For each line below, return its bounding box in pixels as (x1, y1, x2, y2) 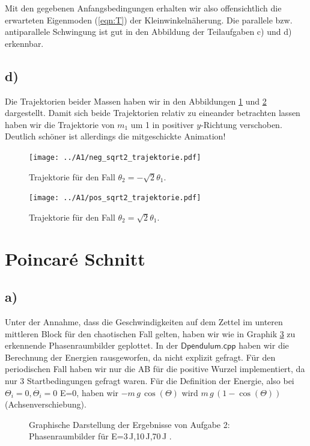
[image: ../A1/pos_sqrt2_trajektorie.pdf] (29, 194, 201, 203)
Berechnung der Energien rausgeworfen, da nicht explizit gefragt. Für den (5, 350, 276, 363)
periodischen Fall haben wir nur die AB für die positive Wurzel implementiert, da (5, 362, 305, 375)
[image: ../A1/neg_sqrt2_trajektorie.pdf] (29, 153, 201, 162)
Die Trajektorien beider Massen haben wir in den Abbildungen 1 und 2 (5, 94, 267, 107)
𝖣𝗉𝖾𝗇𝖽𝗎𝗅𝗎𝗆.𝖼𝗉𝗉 (180, 342, 236, 351)
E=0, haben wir (59, 386, 119, 399)
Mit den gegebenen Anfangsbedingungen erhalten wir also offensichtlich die (5, 2, 282, 14)
